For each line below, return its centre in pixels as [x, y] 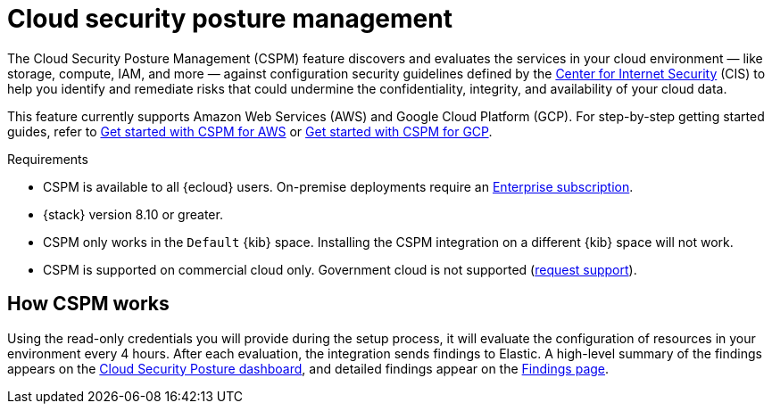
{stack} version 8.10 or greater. [133, 214]
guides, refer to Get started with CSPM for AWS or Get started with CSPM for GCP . [250, 131]
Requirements [48, 159]
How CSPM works [88, 304]
